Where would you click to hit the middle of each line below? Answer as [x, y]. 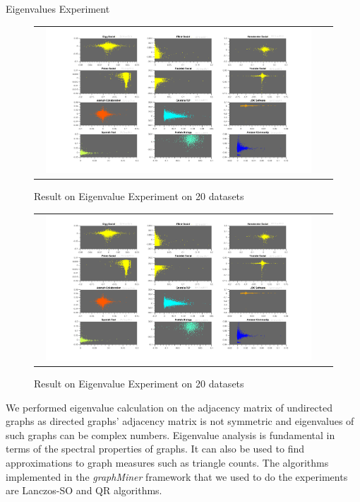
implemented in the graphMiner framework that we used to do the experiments [177, 476]
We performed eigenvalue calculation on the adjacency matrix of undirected [169, 407]
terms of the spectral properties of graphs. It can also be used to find [155, 449]
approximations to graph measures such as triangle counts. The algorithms [167, 462]
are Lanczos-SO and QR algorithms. [84, 490]
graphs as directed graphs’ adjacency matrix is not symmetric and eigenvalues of [180, 421]
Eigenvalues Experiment [58, 8]
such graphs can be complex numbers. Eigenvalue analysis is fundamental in [170, 434]
